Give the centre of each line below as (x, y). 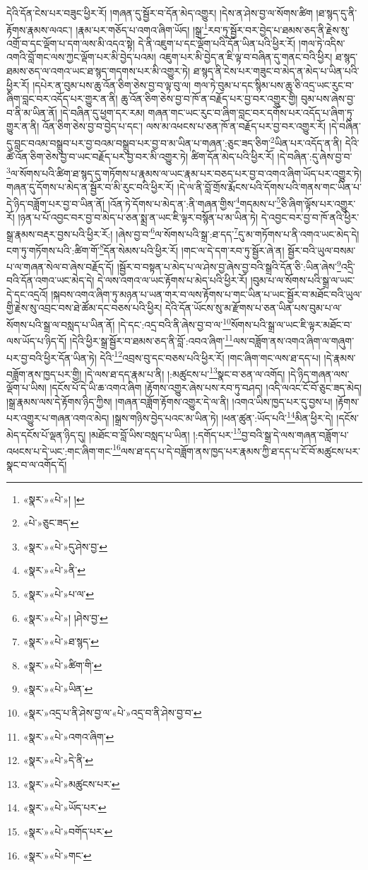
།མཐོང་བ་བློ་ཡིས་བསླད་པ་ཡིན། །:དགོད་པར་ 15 (165, 433)
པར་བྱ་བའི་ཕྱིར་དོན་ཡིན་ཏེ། (52, 357)
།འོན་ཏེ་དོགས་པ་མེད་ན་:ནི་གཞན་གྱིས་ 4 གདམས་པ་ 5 (194, 202)
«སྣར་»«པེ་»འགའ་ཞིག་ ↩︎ (69, 736)
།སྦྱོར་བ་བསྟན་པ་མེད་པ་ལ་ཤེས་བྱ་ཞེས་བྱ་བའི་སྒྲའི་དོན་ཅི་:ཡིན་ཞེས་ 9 (229, 265)
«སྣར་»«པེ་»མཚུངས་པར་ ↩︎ (71, 783)
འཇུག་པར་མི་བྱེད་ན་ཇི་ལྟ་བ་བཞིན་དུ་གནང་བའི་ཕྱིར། (246, 57)
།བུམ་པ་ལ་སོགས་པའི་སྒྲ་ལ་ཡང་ (303, 280)
